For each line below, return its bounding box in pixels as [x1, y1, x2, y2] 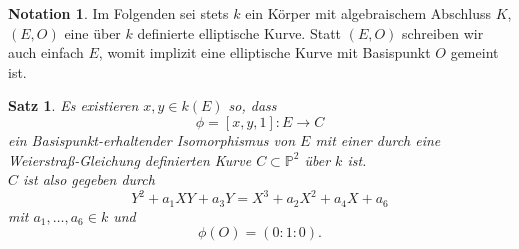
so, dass [228, 95, 277, 116]
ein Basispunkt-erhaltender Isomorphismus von [8, 129, 296, 150]
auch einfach [8, 42, 84, 63]
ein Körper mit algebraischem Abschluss [245, 3, 491, 23]
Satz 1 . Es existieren [8, 95, 139, 116]
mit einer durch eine [315, 129, 441, 150]
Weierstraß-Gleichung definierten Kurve [8, 149, 252, 170]
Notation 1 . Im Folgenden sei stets [8, 3, 229, 23]
